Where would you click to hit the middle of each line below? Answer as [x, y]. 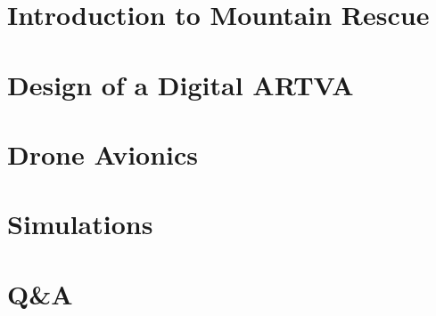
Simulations [80, 224]
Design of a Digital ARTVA [181, 84]
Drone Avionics [103, 154]
